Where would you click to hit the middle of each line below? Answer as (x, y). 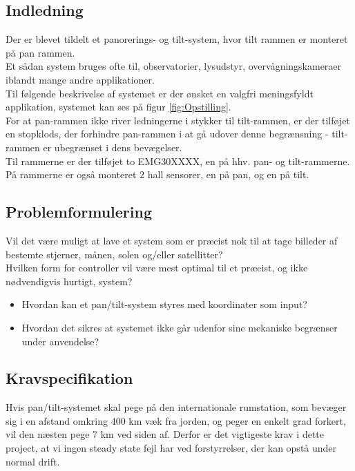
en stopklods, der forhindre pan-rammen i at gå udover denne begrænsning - (167, 134)
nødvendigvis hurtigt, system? (69, 281)
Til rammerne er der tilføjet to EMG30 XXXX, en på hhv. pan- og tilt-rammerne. (178, 161)
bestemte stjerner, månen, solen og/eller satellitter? (114, 254)
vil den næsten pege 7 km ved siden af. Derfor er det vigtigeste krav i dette (165, 434)
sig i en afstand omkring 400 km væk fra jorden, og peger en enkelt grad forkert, (176, 420)
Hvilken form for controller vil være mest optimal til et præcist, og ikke (157, 268)
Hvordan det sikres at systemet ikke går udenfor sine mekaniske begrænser (180, 327)
